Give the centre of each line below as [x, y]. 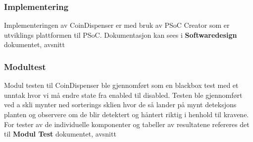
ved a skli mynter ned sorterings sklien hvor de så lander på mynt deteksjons [120, 105]
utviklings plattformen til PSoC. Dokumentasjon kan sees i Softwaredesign [121, 35]
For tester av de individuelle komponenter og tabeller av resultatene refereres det [127, 124]
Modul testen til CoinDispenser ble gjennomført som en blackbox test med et [121, 85]
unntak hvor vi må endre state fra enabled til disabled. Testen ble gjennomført [123, 95]
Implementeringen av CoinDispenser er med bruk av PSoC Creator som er [117, 25]
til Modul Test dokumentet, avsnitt [60, 134]
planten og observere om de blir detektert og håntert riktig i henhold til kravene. [126, 114]
